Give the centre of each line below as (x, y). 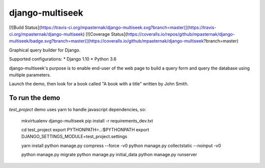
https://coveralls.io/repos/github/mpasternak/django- (181, 34)
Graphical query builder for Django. (45, 50)
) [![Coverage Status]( (105, 34)
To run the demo (35, 98)
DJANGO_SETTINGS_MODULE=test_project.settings (74, 137)
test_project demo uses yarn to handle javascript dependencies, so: (78, 110)
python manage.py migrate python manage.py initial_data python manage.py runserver (109, 155)
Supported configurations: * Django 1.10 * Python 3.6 (63, 59)
